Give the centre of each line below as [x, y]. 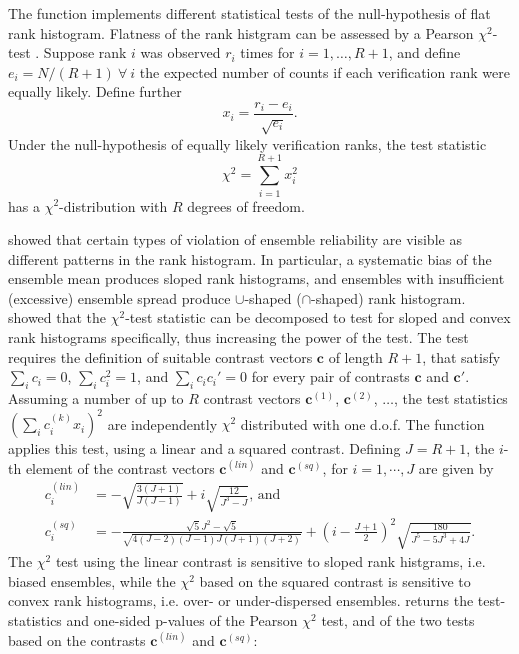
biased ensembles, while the [92, 580]
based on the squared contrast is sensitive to [335, 580]
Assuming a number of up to [96, 398]
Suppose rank [85, 52]
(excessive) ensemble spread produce [119, 297]
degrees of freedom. [246, 205]
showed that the [57, 317]
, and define [424, 52]
